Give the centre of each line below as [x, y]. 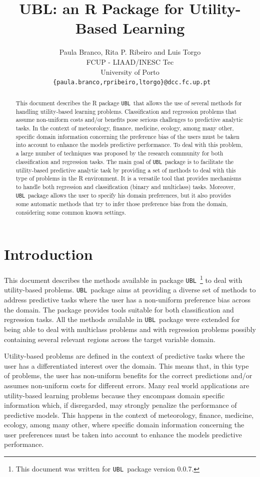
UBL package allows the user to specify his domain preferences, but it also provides [123, 195]
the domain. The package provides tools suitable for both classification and [119, 309]
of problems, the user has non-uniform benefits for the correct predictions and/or [128, 375]
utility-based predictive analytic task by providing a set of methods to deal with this [126, 170]
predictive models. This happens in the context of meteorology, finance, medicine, [129, 415]
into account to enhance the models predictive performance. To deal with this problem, [129, 145]
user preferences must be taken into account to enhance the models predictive [123, 434]
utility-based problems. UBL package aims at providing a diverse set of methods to [130, 290]
